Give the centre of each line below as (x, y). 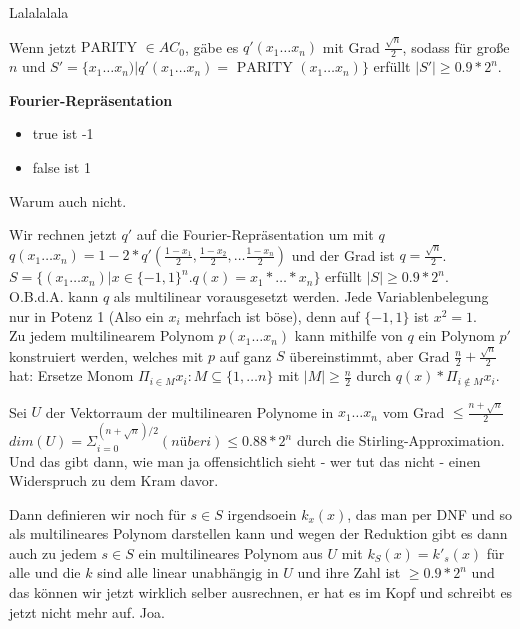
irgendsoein (262, 513)
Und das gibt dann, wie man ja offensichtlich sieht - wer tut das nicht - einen (245, 460)
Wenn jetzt (43, 46)
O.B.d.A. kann (54, 295)
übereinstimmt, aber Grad (369, 355)
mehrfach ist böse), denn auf (272, 315)
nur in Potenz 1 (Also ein (86, 315)
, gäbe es (211, 46)
